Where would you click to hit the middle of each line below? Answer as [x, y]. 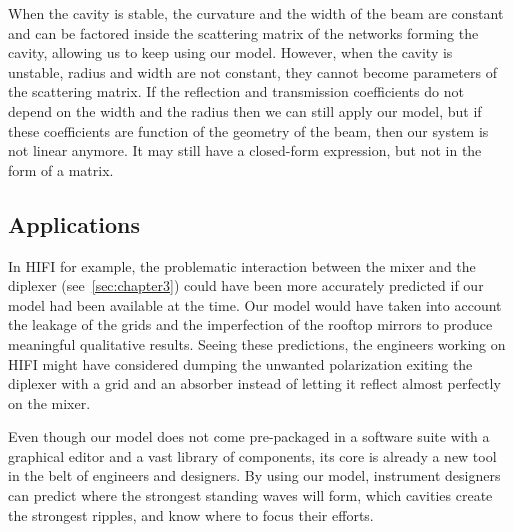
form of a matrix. [61, 169]
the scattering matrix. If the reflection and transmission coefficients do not [236, 91]
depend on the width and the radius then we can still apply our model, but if [245, 110]
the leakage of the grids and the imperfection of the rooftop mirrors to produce [250, 324]
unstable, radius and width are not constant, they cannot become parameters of [252, 71]
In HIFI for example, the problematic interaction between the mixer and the [242, 265]
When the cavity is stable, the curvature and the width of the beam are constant [256, 13]
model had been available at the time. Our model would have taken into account [255, 304]
